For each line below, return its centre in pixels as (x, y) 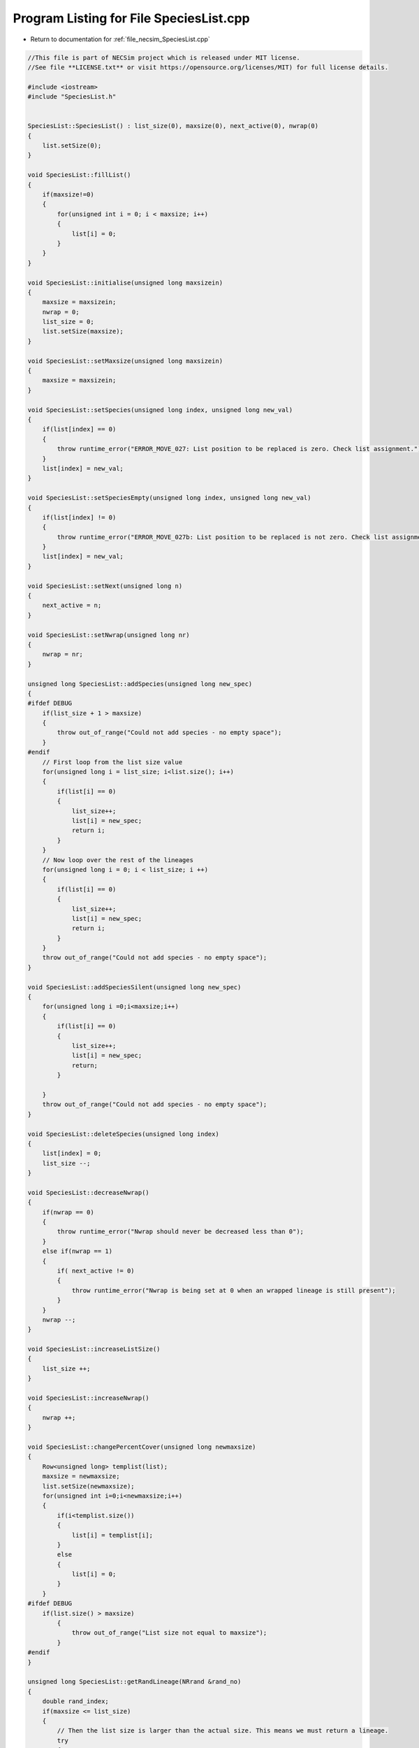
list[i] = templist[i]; (112, 1535)
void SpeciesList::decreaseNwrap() (88, 1192)
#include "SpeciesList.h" (72, 97)
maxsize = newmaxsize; (81, 1476)
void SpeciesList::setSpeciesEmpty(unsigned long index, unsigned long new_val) (169, 498)
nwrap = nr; (63, 654)
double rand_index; (76, 1702)
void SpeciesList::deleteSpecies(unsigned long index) (123, 1134)
